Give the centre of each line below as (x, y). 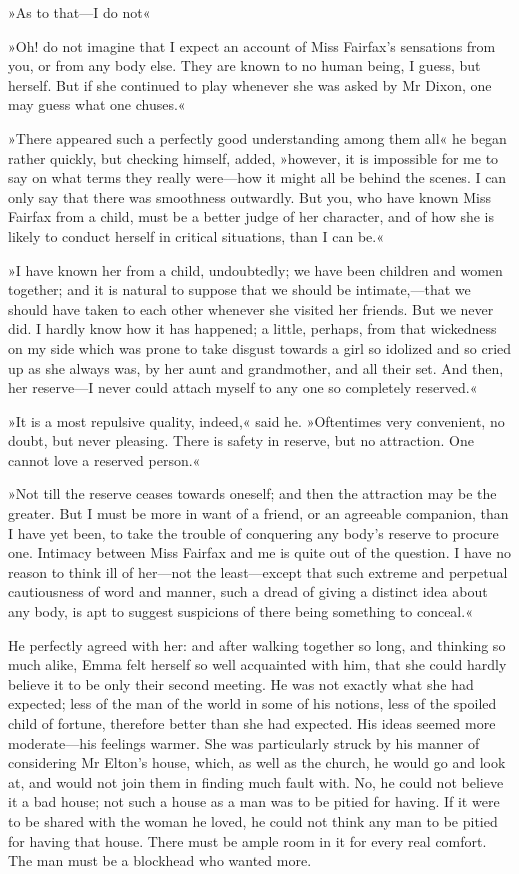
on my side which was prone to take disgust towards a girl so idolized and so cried (260, 347)
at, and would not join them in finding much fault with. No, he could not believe (256, 781)
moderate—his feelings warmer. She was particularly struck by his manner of (244, 742)
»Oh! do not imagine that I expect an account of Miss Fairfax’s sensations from (252, 45)
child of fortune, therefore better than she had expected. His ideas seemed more (252, 723)
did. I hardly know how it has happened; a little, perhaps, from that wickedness (252, 328)
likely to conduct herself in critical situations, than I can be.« (196, 235)
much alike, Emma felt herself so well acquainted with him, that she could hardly (257, 664)
